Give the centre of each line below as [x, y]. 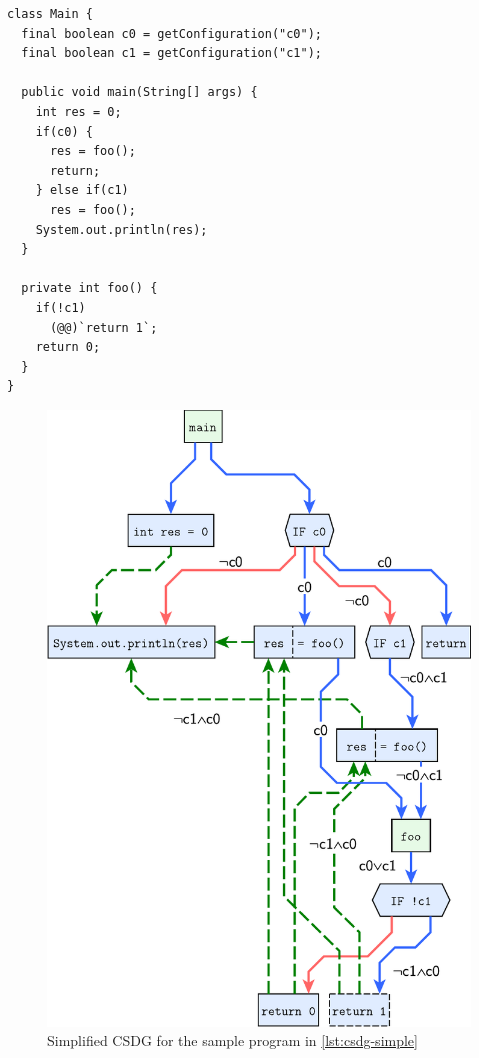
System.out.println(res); [121, 229]
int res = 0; [78, 111]
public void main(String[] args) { [139, 92]
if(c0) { [64, 131]
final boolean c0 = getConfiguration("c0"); [171, 33]
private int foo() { [89, 288]
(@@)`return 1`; [103, 327]
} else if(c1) [82, 190]
